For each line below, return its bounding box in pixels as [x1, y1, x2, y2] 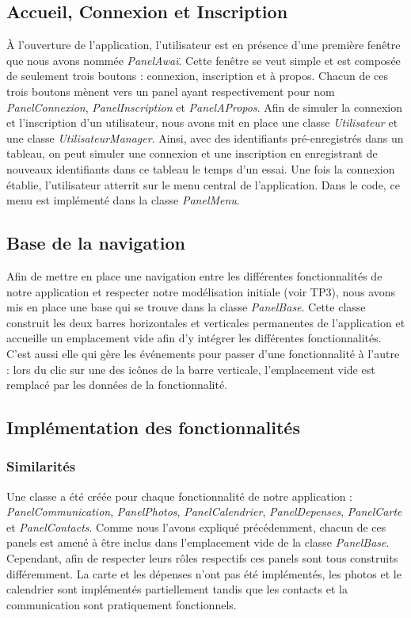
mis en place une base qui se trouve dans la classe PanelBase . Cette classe [6, 299, 366, 315]
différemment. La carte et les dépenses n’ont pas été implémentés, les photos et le [6, 565, 401, 582]
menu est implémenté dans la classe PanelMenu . [6, 192, 240, 208]
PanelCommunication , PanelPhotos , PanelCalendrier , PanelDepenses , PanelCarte [6, 503, 402, 520]
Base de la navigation [6, 231, 185, 255]
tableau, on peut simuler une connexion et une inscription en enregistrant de [6, 145, 378, 162]
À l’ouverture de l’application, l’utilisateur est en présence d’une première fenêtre [6, 36, 401, 53]
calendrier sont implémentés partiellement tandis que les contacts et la [6, 581, 348, 597]
